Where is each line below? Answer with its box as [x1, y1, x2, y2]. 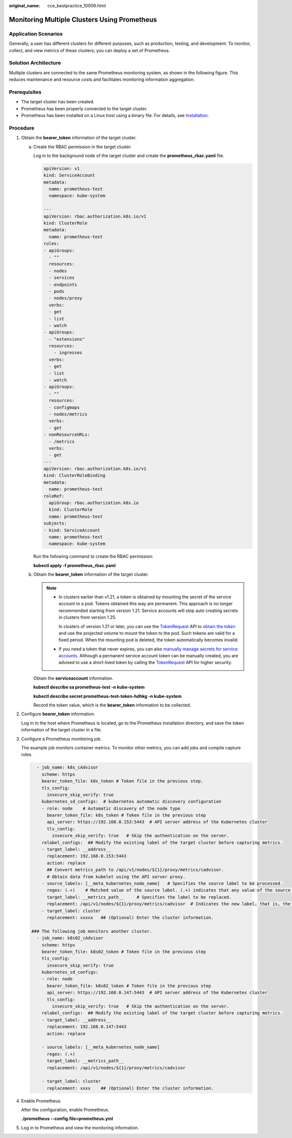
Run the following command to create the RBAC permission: [33, 553, 153, 559]
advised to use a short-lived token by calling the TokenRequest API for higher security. [58, 660, 232, 666]
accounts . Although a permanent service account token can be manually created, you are [58, 653, 238, 659]
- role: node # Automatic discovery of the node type [41, 805, 181, 811]
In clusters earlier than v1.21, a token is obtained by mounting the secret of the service [58, 594, 231, 600]
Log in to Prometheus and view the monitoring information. [21, 1124, 139, 1131]
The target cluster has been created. [21, 99, 95, 105]
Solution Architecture [9, 59, 61, 66]
